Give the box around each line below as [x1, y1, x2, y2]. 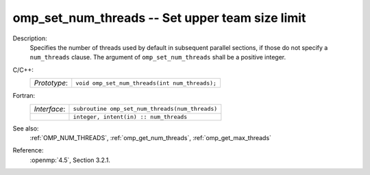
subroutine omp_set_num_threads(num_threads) [73, 105, 218, 112]
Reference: [12, 146, 44, 154]
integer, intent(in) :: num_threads [73, 113, 188, 120]
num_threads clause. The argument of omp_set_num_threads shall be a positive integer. [29, 53, 286, 62]
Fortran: [12, 92, 36, 100]
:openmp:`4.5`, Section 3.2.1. [29, 156, 111, 164]
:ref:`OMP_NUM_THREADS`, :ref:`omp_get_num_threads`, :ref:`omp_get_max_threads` [29, 133, 272, 142]
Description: [12, 34, 47, 42]
